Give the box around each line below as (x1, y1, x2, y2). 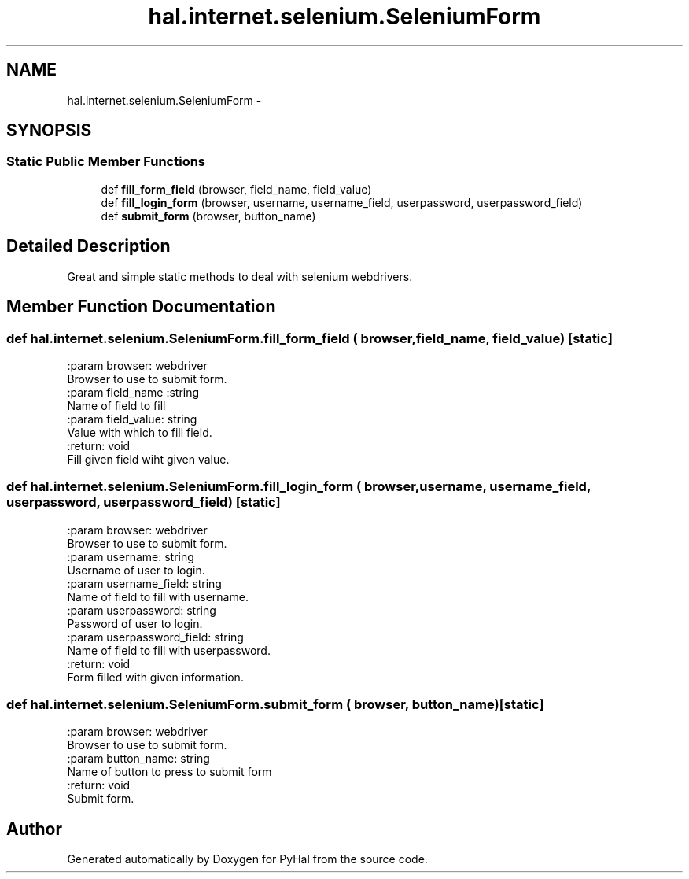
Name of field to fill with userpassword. (67, 643, 271, 657)
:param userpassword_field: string (67, 630, 244, 644)
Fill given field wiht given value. (67, 452, 230, 466)
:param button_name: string (67, 752, 210, 766)
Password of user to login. (67, 616, 203, 630)
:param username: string (67, 549, 194, 563)
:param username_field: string (67, 576, 222, 590)
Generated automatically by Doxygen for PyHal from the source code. (67, 852, 428, 866)
